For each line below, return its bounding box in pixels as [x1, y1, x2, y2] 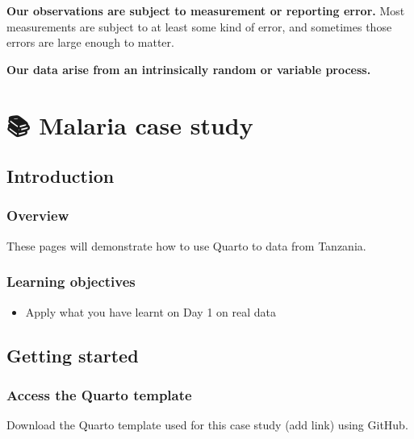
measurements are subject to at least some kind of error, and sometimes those [6, 18, 392, 35]
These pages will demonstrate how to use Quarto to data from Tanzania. [6, 237, 366, 254]
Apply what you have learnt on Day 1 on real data [25, 303, 277, 320]
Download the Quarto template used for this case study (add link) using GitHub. [6, 416, 408, 433]
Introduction [6, 164, 115, 188]
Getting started [6, 342, 139, 367]
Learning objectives [6, 271, 136, 292]
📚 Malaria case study [6, 108, 253, 141]
